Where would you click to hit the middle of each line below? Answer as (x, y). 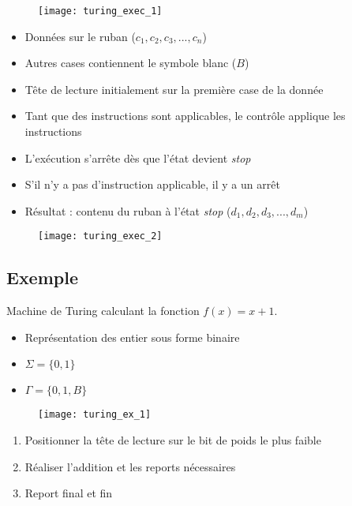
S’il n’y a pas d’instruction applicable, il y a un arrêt (152, 184)
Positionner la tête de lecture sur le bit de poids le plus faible (173, 440)
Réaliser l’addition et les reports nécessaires (130, 466)
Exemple (42, 277)
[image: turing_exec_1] (100, 11)
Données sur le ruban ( (80, 36)
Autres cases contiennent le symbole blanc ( (131, 63)
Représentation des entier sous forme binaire (132, 337)
